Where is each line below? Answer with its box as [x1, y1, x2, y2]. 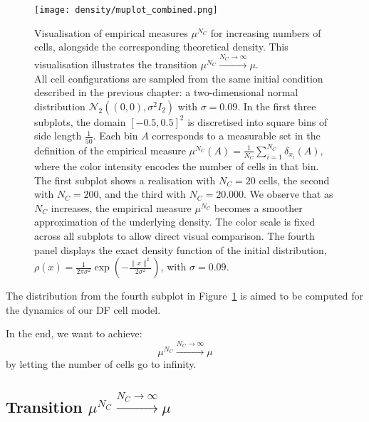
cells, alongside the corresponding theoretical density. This [34, 39, 289, 54]
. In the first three [237, 98, 316, 113]
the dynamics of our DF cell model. [6, 302, 161, 317]
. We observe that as [244, 186, 333, 201]
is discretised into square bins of [187, 114, 328, 129]
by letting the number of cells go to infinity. [6, 357, 197, 371]
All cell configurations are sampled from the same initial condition [34, 70, 323, 85]
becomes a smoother [214, 200, 303, 215]
